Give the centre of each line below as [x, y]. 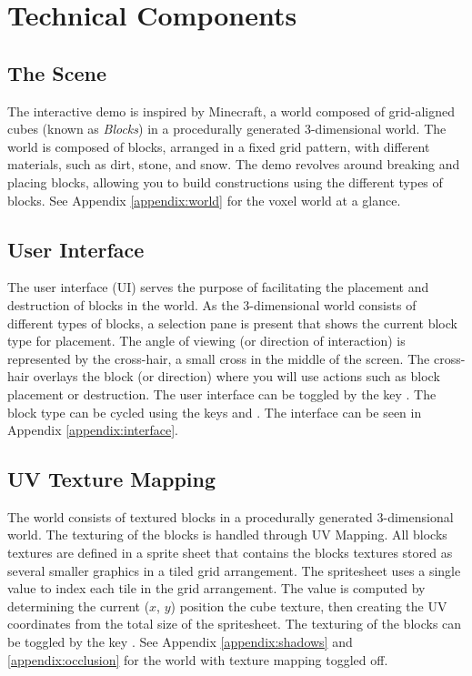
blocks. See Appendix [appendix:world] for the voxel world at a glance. [204, 200]
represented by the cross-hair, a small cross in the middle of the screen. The [219, 358]
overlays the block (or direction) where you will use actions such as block [236, 376]
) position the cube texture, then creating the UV [309, 605]
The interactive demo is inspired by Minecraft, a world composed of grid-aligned [231, 111]
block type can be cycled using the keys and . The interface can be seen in [215, 412]
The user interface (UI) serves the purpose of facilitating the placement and [218, 287]
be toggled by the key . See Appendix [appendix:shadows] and [180, 642]
